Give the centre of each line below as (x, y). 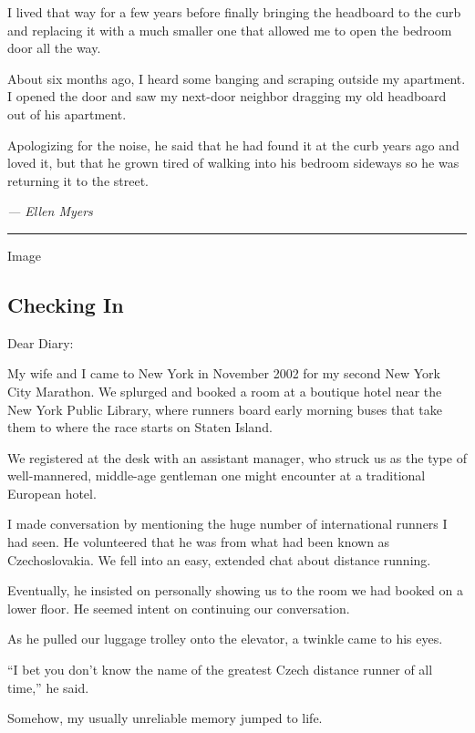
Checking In (66, 304)
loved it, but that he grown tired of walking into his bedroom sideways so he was (233, 163)
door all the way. (54, 48)
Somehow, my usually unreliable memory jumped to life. (165, 718)
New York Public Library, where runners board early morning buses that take (225, 409)
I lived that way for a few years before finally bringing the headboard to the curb (234, 12)
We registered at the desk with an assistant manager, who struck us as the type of (237, 457)
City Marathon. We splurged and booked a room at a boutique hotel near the (225, 391)
